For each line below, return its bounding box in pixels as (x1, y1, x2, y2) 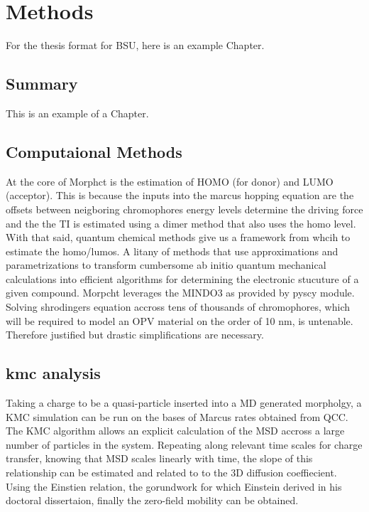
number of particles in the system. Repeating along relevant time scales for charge (6, 437, 363, 452)
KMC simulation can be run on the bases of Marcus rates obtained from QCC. (6, 409, 348, 424)
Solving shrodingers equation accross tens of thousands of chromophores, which (6, 299, 350, 314)
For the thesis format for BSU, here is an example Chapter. (6, 38, 265, 53)
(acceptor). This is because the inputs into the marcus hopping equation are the (6, 188, 354, 203)
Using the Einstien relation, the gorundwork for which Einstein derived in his (6, 479, 342, 494)
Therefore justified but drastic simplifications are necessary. (6, 327, 264, 342)
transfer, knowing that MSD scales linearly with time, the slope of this (6, 451, 313, 466)
